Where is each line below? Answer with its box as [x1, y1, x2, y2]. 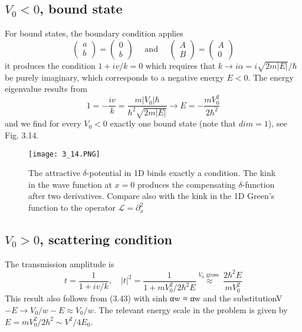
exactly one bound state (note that [110, 117, 237, 130]
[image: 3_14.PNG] [28, 150, 100, 158]
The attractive [28, 167, 80, 179]
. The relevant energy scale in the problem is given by [93, 303, 288, 316]
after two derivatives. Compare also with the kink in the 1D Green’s [28, 190, 275, 202]
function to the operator [28, 201, 116, 214]
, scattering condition [40, 230, 172, 248]
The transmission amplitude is [5, 257, 114, 270]
